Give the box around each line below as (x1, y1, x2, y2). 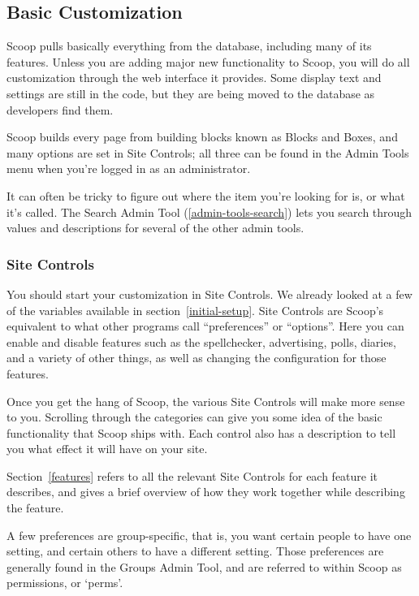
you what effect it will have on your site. (6, 440, 208, 457)
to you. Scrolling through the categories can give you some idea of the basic (6, 408, 382, 425)
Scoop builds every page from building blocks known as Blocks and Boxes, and (6, 128, 398, 145)
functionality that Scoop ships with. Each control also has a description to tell (6, 424, 396, 441)
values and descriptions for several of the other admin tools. (6, 219, 305, 236)
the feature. (6, 499, 64, 516)
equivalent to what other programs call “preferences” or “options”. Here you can (6, 317, 404, 335)
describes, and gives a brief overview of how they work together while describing (6, 483, 405, 500)
